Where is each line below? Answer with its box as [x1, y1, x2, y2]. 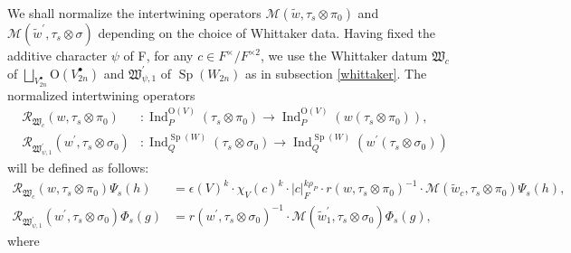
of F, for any [123, 46, 194, 64]
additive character [7, 46, 108, 64]
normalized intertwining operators [7, 85, 195, 104]
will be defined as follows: [7, 158, 149, 177]
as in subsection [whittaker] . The [245, 63, 427, 82]
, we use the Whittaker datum [261, 46, 428, 64]
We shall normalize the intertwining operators [7, 4, 262, 22]
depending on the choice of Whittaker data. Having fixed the [98, 23, 436, 42]
